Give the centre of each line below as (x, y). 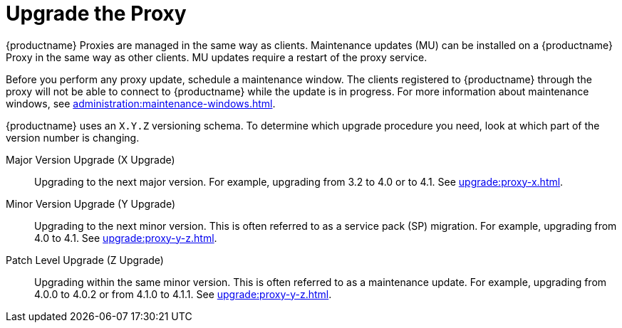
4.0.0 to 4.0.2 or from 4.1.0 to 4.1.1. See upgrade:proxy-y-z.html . (183, 294)
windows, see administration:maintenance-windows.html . (141, 103)
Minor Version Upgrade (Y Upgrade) (90, 203)
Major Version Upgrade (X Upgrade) (90, 159)
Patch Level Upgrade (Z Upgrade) (85, 260)
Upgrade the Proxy (96, 14)
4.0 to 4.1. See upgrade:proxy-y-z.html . (126, 238)
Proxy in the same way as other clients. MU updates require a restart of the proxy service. (217, 57)
